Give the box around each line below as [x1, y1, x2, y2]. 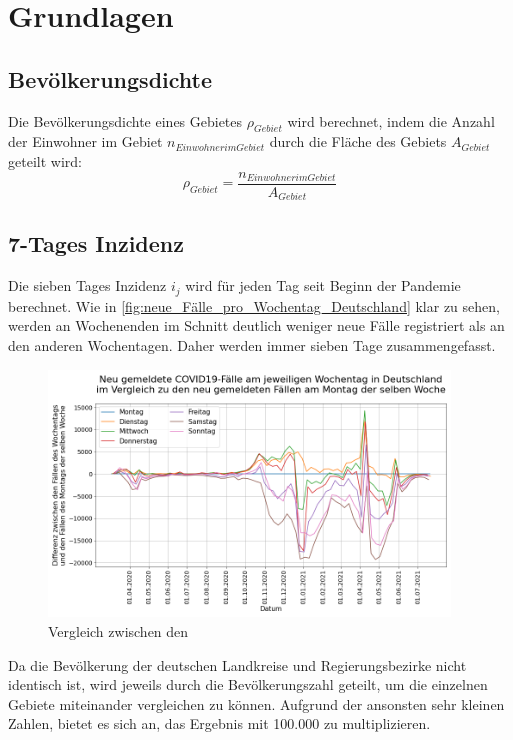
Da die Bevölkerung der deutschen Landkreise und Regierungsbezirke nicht [8, 654, 467, 675]
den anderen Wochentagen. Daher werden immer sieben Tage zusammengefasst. [8, 334, 496, 355]
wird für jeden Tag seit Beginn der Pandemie [185, 275, 461, 296]
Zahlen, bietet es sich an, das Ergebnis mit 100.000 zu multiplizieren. [8, 713, 431, 734]
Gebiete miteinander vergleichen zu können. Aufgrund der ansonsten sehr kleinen [8, 693, 505, 714]
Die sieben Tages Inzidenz [8, 275, 167, 296]
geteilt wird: [8, 150, 82, 171]
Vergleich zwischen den [48, 620, 189, 641]
